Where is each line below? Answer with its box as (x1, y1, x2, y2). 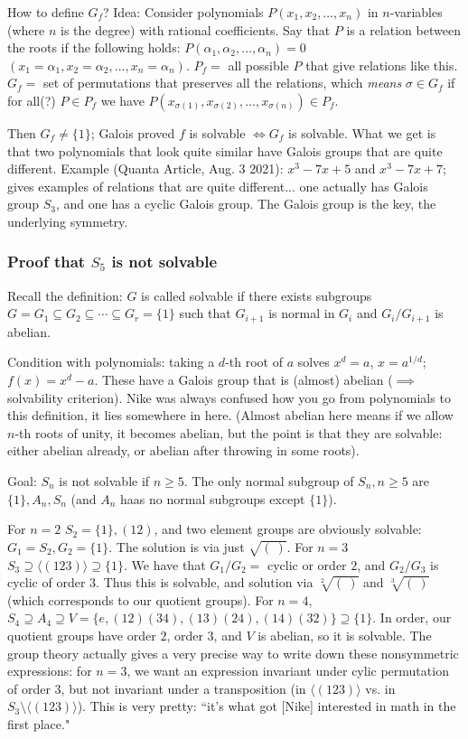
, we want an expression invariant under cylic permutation (126, 661, 449, 680)
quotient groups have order (7, 626, 156, 645)
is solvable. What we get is (288, 123, 436, 142)
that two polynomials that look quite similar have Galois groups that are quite (7, 141, 443, 160)
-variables (389, 3, 443, 21)
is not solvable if (59, 471, 150, 490)
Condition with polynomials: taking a (7, 352, 215, 371)
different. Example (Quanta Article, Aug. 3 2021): (7, 159, 284, 178)
